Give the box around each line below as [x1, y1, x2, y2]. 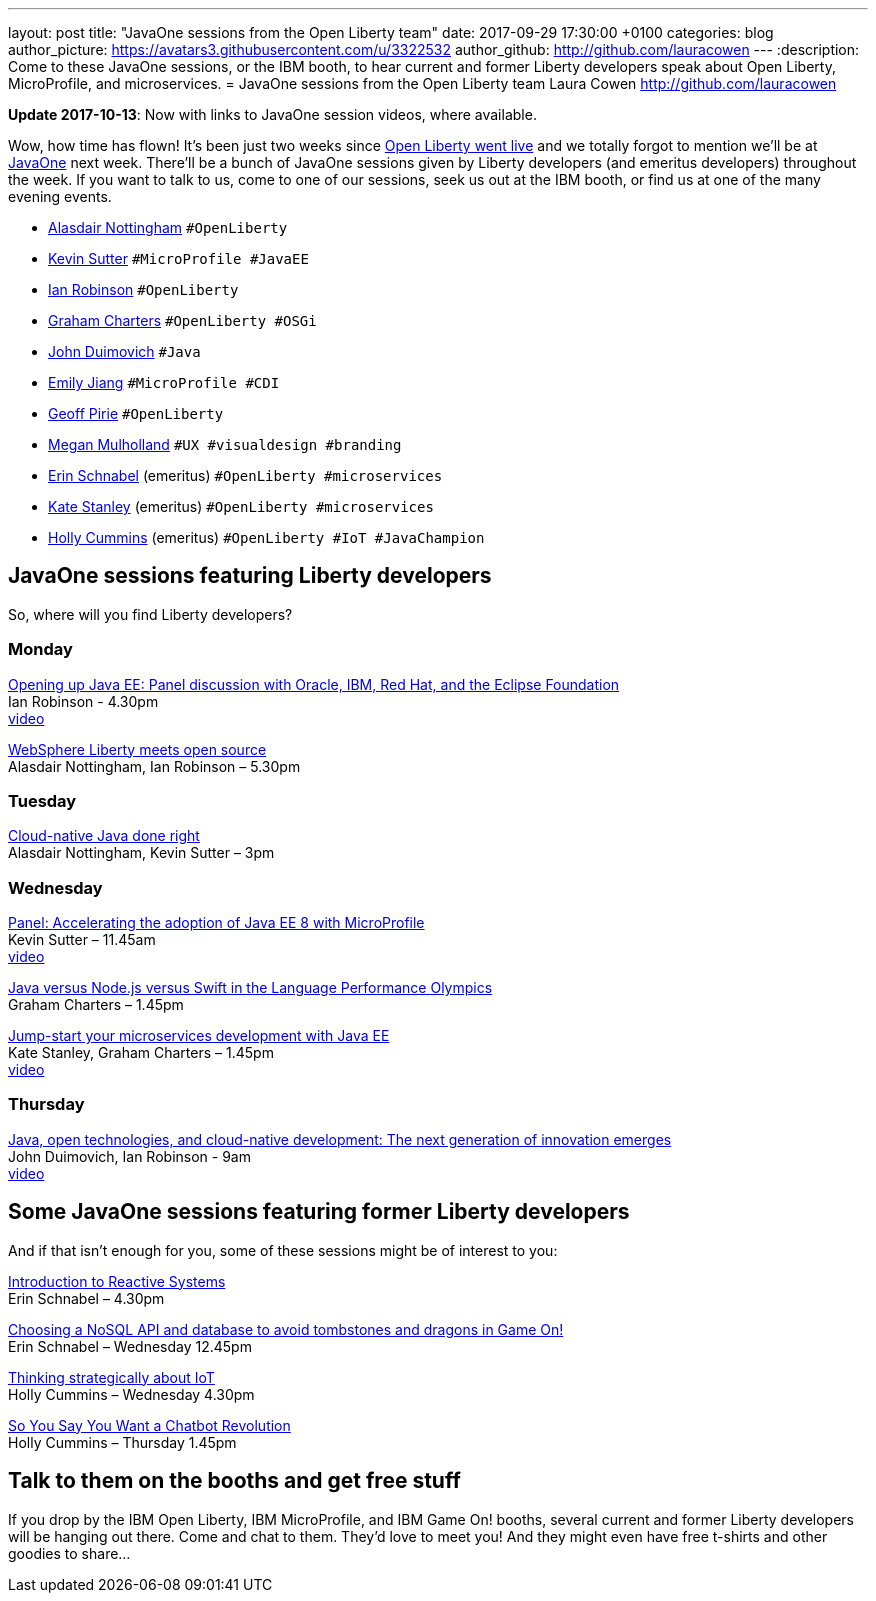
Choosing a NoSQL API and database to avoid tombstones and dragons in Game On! [8, 1320, 564, 1338]
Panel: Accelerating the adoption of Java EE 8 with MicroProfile [8, 914, 425, 932]
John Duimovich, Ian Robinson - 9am [8, 1147, 251, 1165]
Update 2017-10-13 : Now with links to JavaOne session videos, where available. [8, 106, 537, 123]
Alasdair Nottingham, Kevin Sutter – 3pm [8, 844, 275, 862]
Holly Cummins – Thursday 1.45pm [8, 1433, 237, 1451]
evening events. [8, 188, 112, 205]
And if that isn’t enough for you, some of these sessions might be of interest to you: [8, 1241, 558, 1259]
